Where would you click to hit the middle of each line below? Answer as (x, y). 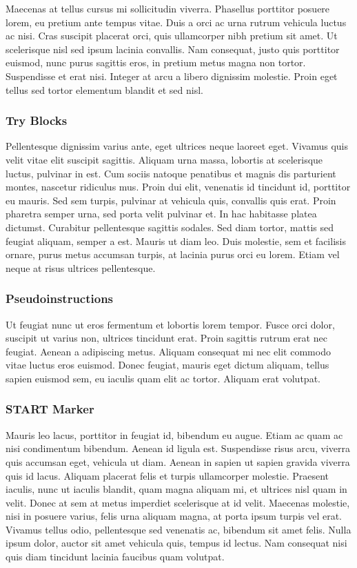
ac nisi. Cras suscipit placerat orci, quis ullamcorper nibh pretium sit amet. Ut (172, 36)
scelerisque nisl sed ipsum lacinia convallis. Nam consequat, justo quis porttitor (173, 49)
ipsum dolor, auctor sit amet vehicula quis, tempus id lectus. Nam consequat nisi (176, 543)
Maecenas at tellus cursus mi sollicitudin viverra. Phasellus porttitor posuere (168, 8)
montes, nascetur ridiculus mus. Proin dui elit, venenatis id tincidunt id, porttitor (178, 187)
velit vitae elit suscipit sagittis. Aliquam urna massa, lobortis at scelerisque (164, 159)
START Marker (50, 409)
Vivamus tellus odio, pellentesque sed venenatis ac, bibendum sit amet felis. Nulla (178, 529)
